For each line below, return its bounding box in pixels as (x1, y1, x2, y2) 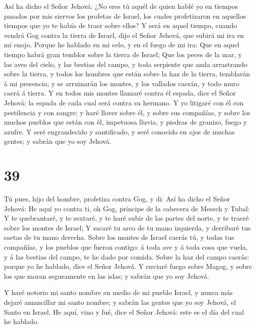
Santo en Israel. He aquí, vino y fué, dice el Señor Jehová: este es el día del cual (4, 306, 244, 317)
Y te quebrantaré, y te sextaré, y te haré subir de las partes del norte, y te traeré (4, 213, 249, 223)
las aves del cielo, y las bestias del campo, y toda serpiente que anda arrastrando (4, 59, 248, 69)
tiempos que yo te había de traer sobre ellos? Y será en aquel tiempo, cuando (4, 20, 237, 31)
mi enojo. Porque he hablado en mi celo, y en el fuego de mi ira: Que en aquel (4, 39, 240, 50)
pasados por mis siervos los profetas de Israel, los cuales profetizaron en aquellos (4, 10, 246, 21)
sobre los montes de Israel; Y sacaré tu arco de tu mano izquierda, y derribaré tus (4, 222, 251, 232)
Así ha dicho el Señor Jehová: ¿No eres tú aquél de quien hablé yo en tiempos (4, 1, 238, 11)
